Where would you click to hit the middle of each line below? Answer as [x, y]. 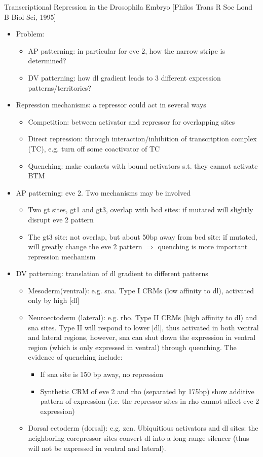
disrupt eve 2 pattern [61, 219]
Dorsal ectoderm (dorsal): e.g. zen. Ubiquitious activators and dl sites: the [143, 428]
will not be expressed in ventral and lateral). [97, 448]
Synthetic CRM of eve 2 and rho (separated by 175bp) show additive [147, 391]
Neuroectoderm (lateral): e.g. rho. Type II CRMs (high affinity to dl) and [143, 317]
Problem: [30, 34]
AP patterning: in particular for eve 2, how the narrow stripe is [126, 50]
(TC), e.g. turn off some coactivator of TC [94, 148]
